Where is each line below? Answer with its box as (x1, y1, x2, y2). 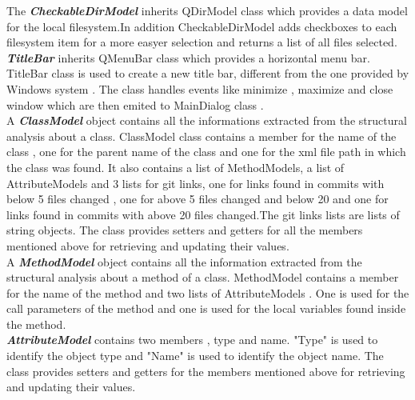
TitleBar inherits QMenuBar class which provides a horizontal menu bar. (6, 49, 370, 66)
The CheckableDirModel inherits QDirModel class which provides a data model (6, 2, 408, 18)
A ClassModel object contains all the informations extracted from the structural (6, 112, 407, 129)
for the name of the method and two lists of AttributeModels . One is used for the (6, 284, 409, 301)
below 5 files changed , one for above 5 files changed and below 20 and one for (6, 190, 389, 207)
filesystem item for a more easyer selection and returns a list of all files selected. (6, 34, 397, 50)
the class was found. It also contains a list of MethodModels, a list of (6, 158, 345, 175)
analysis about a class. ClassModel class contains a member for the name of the (6, 127, 397, 144)
